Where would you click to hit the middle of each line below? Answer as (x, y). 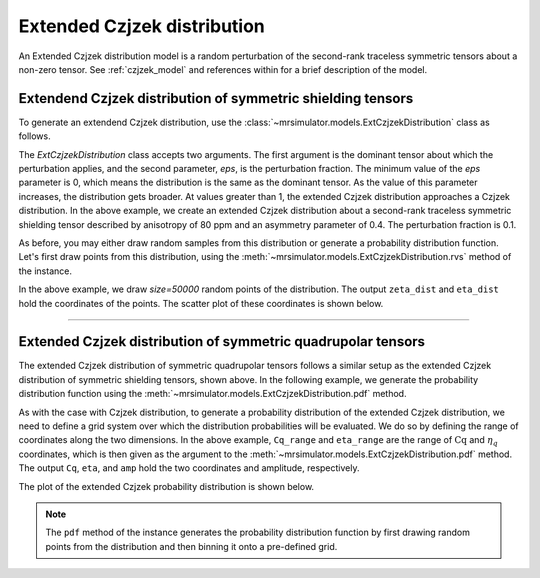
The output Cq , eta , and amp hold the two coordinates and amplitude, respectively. (189, 468)
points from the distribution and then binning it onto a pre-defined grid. (191, 546)
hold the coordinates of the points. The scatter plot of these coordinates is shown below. (201, 303)
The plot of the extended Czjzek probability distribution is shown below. (166, 486)
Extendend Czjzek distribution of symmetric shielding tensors (216, 98)
